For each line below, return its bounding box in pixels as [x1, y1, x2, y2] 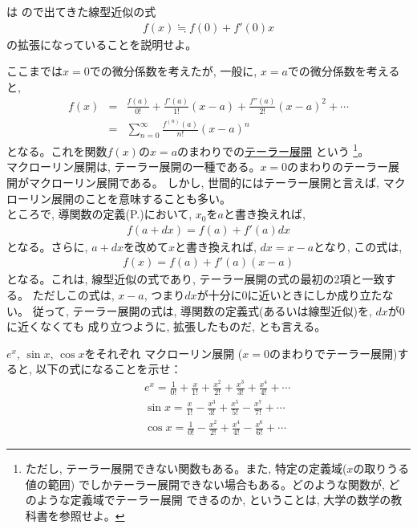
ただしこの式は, [32, 287, 115, 303]
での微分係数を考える [287, 63, 400, 79]
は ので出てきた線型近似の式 [6, 3, 156, 19]
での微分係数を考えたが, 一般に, [89, 63, 257, 79]
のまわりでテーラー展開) [269, 344, 398, 361]
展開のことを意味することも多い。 [51, 189, 231, 206]
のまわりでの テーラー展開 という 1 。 [177, 140, 370, 159]
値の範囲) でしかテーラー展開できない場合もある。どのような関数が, [25, 475, 385, 492]
